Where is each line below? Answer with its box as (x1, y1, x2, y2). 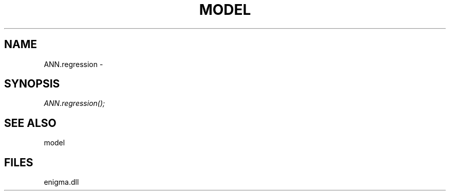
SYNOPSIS (4, 77, 60, 91)
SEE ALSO (4, 116, 57, 129)
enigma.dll (44, 178, 79, 187)
